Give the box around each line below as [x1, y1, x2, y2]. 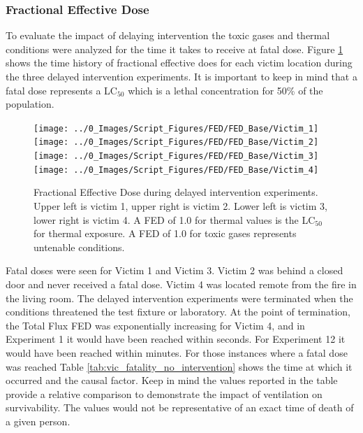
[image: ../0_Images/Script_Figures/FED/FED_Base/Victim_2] [34, 137, 319, 148]
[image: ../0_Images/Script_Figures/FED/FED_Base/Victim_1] [34, 123, 319, 134]
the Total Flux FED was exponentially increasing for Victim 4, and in [6, 318, 305, 332]
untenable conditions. [34, 239, 125, 254]
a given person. [6, 413, 71, 428]
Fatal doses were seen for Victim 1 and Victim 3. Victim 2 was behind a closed [6, 263, 343, 278]
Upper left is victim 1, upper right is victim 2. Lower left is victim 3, [34, 199, 327, 213]
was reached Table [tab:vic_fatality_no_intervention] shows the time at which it [6, 359, 353, 374]
